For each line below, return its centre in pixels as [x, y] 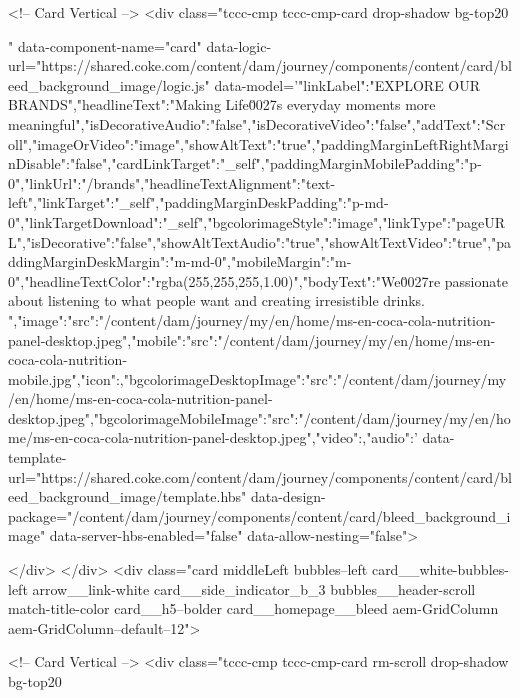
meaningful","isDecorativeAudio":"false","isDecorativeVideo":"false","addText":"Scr [257, 123]
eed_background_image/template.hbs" [127, 496]
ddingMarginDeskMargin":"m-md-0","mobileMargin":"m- [180, 261]
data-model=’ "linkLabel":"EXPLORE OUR [347, 84]
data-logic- [239, 45]
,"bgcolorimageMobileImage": [178, 417]
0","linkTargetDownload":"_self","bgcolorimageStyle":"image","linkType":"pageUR [257, 221]
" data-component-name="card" [105, 45]
